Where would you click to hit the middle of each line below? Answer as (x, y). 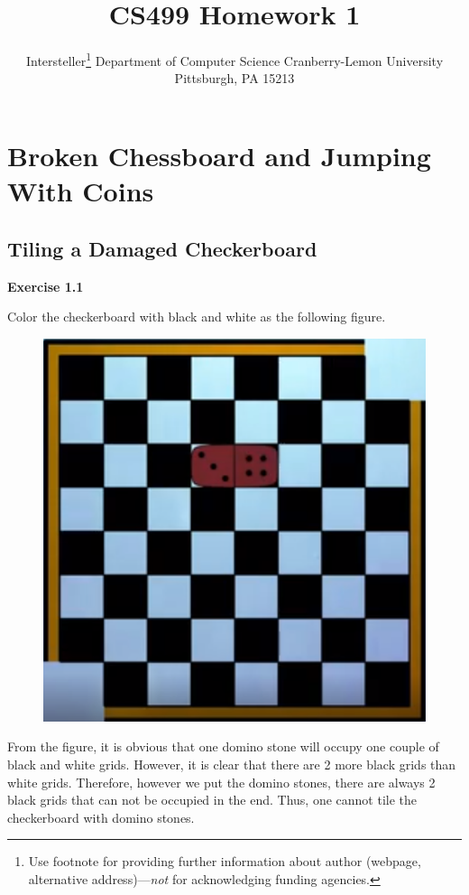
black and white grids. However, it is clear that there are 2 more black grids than (232, 764)
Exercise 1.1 (46, 286)
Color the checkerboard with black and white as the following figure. (197, 317)
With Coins (81, 191)
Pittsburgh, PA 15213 (234, 78)
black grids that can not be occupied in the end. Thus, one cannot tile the (212, 800)
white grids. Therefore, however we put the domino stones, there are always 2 (221, 782)
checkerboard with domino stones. (101, 817)
